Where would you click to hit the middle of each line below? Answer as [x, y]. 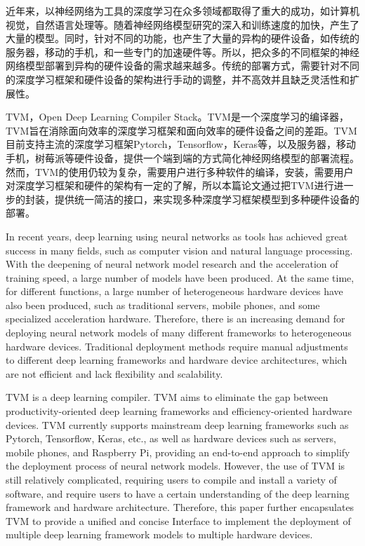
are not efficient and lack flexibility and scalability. [114, 373]
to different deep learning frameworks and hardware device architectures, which [177, 360]
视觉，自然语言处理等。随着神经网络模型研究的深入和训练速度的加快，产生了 [182, 24]
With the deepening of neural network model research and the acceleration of [172, 264]
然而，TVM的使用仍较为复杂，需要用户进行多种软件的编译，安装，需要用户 [180, 171]
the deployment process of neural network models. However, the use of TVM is [175, 466]
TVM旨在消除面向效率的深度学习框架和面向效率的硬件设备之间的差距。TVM [181, 130]
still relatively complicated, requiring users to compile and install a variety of [171, 479]
